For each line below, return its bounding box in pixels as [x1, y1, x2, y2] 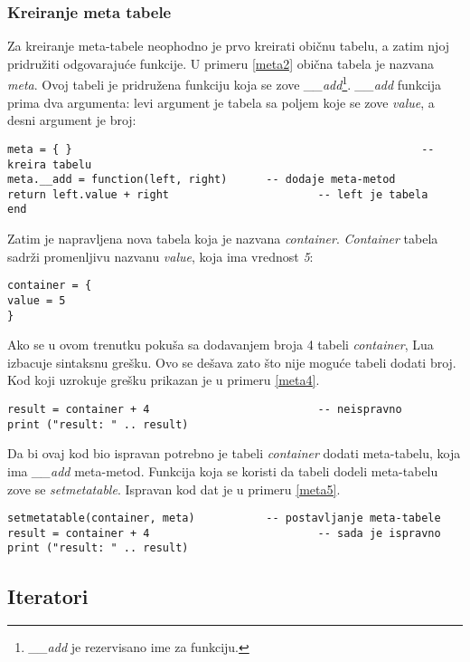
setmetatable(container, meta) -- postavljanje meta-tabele [7, 512, 441, 525]
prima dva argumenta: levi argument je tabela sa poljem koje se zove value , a [7, 92, 435, 111]
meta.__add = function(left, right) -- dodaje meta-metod [7, 173, 396, 187]
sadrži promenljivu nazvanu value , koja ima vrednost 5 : [7, 246, 314, 265]
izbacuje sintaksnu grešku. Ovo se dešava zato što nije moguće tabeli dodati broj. [7, 352, 456, 371]
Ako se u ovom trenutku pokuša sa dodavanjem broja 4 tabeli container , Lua [7, 335, 434, 354]
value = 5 [7, 293, 66, 307]
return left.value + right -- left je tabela [7, 187, 428, 201]
